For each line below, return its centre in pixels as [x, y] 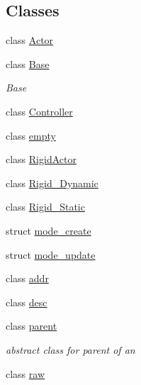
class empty [31, 135]
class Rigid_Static [45, 207]
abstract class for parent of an [70, 349]
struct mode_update [51, 254]
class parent [32, 326]
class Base [28, 63]
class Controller [39, 111]
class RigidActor [41, 159]
